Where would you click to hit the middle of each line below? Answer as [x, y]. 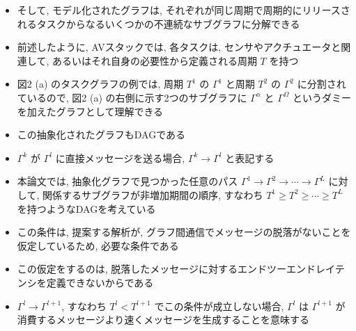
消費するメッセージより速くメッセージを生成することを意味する [163, 320]
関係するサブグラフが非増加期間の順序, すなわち [153, 194]
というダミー [322, 97]
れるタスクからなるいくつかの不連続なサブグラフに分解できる [158, 23]
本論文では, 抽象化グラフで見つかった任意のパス [127, 181]
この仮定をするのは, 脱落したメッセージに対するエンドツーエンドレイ [176, 269]
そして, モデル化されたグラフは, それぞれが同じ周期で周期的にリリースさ [184, 10]
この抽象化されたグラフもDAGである [101, 135]
